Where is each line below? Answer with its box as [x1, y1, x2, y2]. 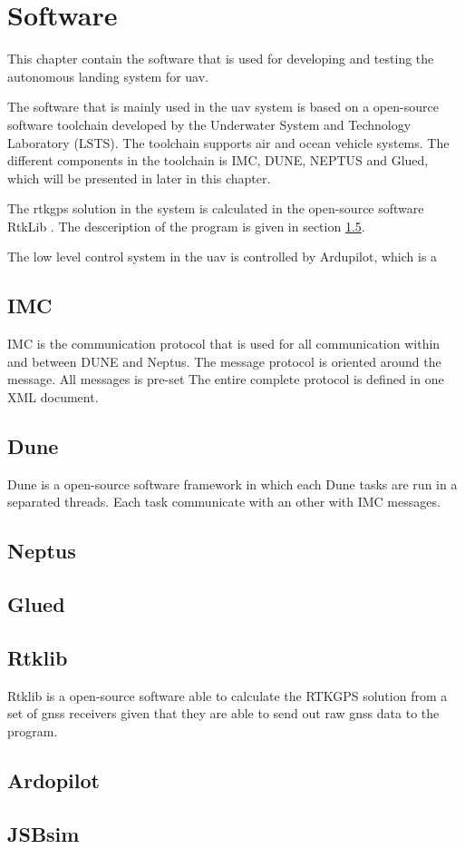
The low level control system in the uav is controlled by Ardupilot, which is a [7, 247, 438, 266]
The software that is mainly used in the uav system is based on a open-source [7, 97, 439, 116]
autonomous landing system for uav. [7, 66, 208, 85]
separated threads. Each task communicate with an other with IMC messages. [7, 492, 441, 511]
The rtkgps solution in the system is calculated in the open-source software [7, 199, 424, 218]
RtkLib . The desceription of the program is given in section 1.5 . [7, 216, 365, 235]
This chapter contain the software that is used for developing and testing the [7, 49, 434, 68]
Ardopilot [7, 765, 100, 794]
